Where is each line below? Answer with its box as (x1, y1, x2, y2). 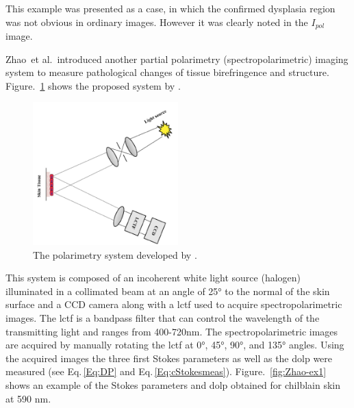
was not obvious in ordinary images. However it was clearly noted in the (5, 14, 308, 29)
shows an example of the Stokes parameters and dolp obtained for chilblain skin (5, 377, 340, 392)
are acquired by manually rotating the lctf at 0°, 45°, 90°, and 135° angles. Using (5, 337, 344, 352)
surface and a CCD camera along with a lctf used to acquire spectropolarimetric (5, 297, 342, 311)
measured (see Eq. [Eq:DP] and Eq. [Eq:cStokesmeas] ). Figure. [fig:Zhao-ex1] (5, 364, 327, 379)
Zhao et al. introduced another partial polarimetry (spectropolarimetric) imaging (5, 51, 349, 66)
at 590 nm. (5, 391, 51, 405)
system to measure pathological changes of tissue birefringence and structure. (5, 65, 329, 79)
